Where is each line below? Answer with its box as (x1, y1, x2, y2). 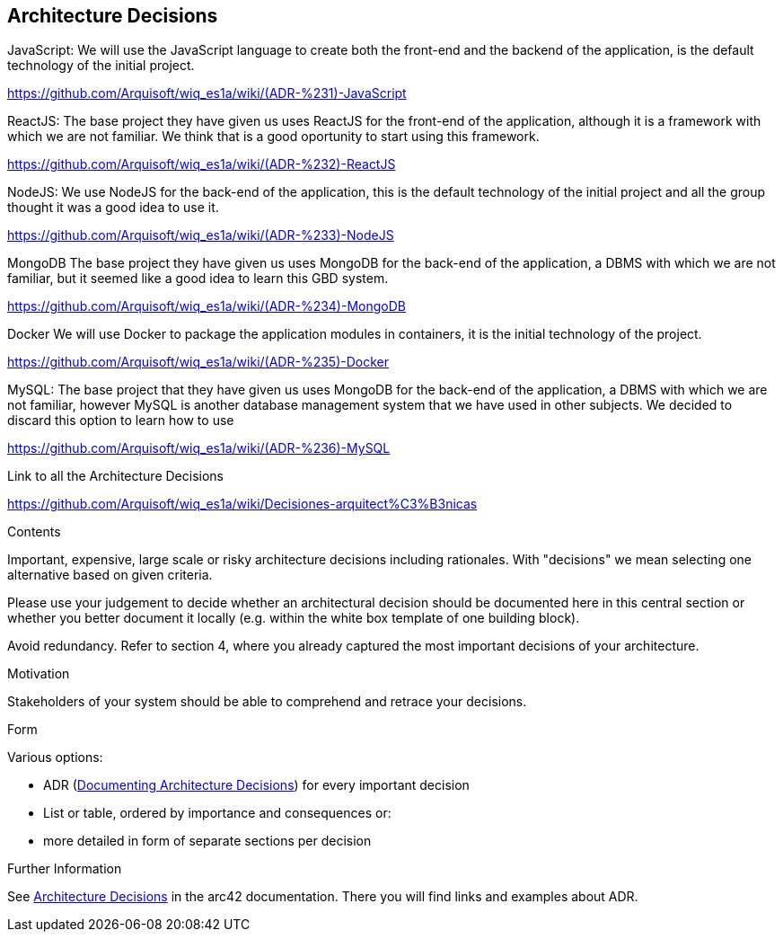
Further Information (7, 861, 122, 877)
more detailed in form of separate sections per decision (43, 833, 372, 849)
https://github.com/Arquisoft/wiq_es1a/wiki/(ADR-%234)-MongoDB (7, 298, 406, 314)
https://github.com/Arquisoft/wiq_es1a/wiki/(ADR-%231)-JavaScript (7, 85, 407, 102)
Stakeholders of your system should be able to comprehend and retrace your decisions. (7, 694, 527, 710)
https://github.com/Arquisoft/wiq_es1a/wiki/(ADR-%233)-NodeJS (7, 227, 394, 244)
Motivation (7, 666, 70, 682)
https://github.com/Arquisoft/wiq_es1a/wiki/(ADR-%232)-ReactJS (7, 156, 396, 173)
